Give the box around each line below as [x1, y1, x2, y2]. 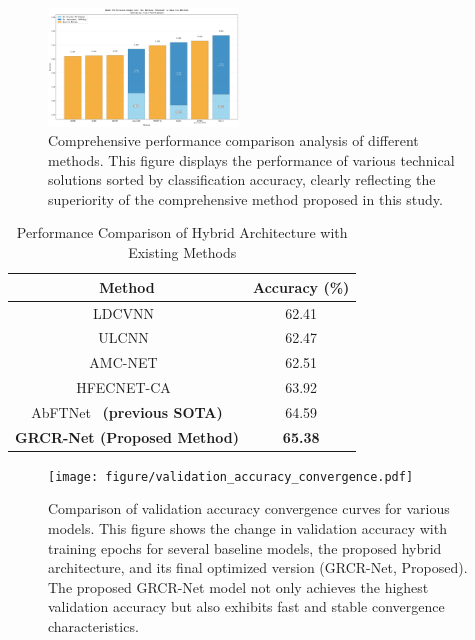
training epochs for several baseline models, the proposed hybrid [48, 537, 442, 558]
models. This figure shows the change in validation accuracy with [48, 518, 447, 539]
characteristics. [48, 616, 139, 637]
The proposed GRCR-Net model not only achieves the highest [48, 576, 429, 597]
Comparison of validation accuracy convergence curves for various [48, 498, 450, 519]
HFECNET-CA [76, 377, 171, 398]
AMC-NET [89, 352, 158, 373]
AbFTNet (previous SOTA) [31, 401, 223, 422]
